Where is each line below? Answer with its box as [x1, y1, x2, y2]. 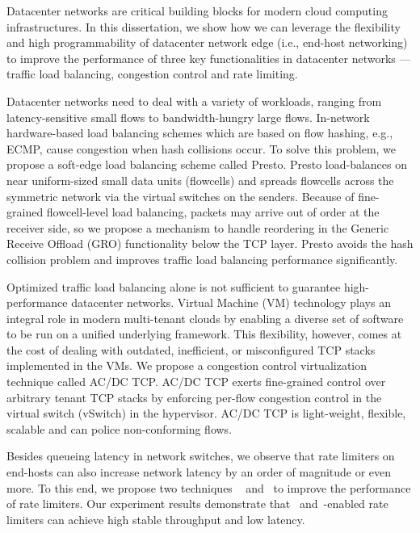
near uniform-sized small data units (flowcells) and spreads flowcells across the [6, 171, 394, 188]
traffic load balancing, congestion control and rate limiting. [6, 65, 298, 82]
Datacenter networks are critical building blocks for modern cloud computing [6, 2, 388, 19]
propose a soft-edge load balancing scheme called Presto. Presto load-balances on [6, 156, 407, 173]
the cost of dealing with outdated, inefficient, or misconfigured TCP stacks [6, 341, 376, 358]
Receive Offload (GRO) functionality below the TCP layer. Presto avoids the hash [6, 235, 414, 252]
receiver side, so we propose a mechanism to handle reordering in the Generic [6, 219, 389, 236]
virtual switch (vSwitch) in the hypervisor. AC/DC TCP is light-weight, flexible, [6, 405, 406, 422]
